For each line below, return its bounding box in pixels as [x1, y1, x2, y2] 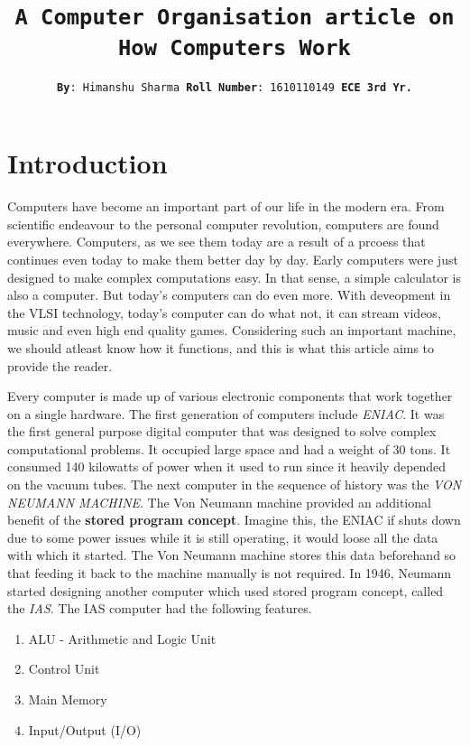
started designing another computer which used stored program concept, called [7, 581, 444, 600]
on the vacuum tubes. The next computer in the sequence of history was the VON [7, 475, 462, 494]
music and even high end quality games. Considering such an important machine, [7, 321, 456, 340]
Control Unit [28, 659, 100, 678]
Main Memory [28, 690, 107, 708]
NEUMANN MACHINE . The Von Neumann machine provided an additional [7, 492, 431, 511]
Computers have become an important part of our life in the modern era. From [7, 197, 445, 216]
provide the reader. [7, 356, 113, 375]
